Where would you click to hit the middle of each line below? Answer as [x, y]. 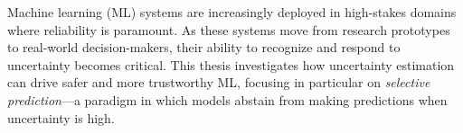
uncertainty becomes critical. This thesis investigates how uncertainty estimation [231, 64]
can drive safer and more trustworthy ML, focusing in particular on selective [219, 82]
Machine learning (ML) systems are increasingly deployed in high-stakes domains [232, 12]
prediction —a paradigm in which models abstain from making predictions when [227, 99]
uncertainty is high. [61, 117]
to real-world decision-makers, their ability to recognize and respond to [204, 47]
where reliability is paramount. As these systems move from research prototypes [229, 29]
